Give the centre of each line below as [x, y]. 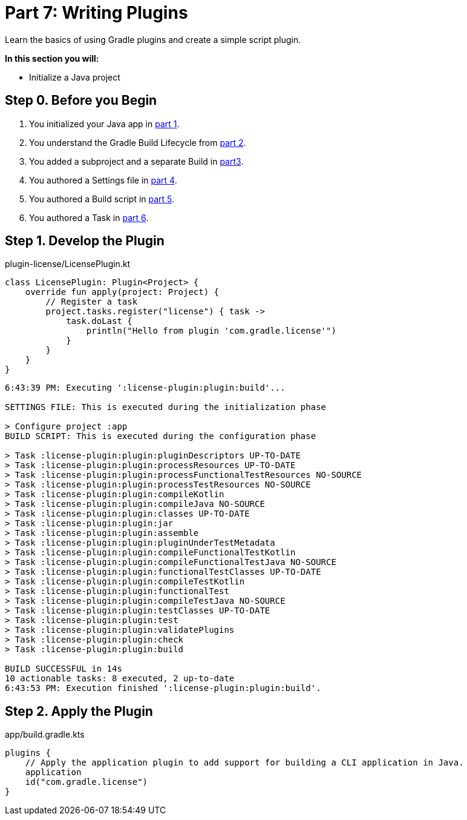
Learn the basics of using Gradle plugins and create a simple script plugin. [153, 39]
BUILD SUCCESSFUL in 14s [64, 669]
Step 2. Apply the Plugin [79, 711]
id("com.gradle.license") [87, 782]
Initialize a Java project [75, 77]
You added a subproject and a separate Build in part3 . [136, 161]
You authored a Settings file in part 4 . [103, 180]
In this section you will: [52, 58]
